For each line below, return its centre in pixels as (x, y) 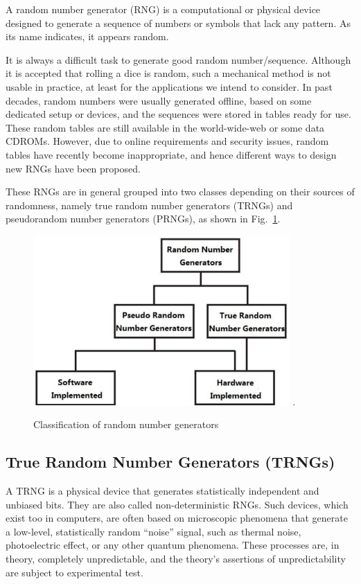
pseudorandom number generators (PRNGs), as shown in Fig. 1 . (143, 219)
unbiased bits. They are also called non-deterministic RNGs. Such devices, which (177, 504)
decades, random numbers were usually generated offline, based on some (159, 100)
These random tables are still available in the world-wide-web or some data (165, 127)
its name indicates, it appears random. (87, 36)
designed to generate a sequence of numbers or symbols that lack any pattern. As (178, 23)
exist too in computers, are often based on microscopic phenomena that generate (177, 518)
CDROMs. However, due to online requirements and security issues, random (167, 141)
